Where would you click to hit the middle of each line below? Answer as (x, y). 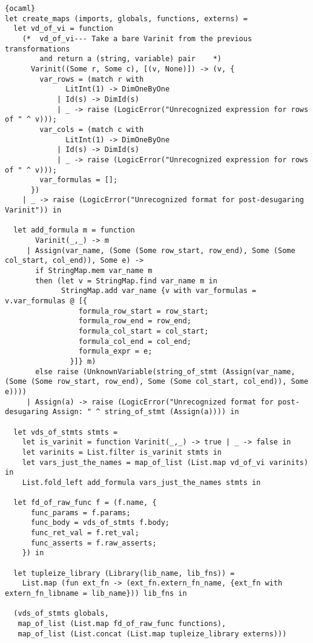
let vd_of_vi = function (63, 29)
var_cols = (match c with (92, 129)
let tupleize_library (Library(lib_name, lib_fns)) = (124, 573)
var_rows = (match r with (92, 79)
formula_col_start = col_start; (143, 331)
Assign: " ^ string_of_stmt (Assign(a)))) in (146, 412)
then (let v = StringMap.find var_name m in (126, 281)
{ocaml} (20, 8)
